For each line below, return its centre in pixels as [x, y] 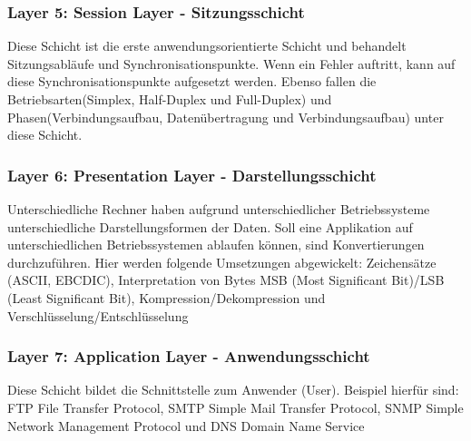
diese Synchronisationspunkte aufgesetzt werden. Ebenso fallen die [192, 81]
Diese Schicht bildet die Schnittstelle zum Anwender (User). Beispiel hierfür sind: [233, 390]
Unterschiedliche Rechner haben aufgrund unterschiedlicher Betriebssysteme [219, 209]
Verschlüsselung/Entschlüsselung [98, 315]
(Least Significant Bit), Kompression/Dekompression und [167, 297]
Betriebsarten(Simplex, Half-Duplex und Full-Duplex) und [170, 99]
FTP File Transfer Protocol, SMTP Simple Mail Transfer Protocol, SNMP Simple [235, 407]
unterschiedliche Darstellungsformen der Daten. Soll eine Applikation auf [210, 226]
